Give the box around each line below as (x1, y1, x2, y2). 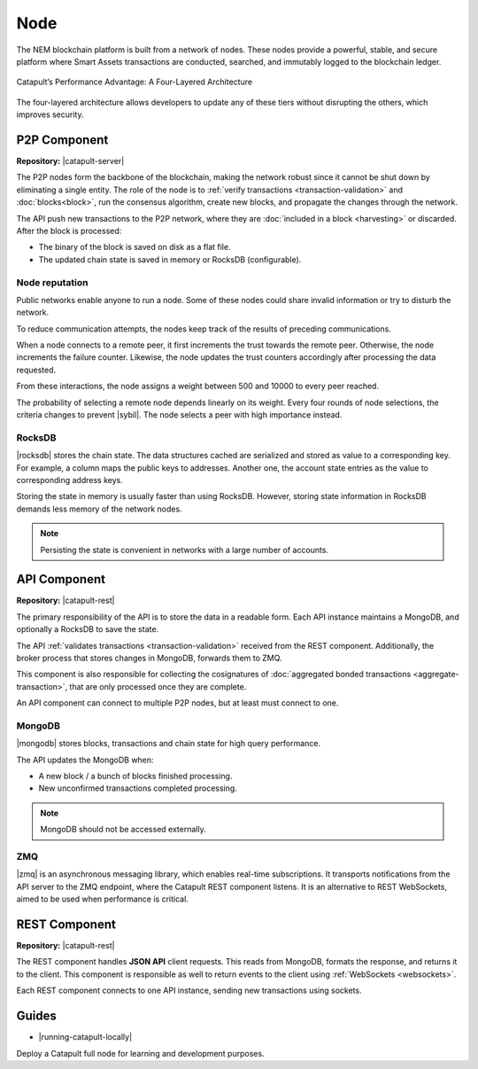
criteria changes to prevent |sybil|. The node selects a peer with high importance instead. (16, 410, 343, 420)
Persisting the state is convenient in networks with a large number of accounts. (40, 544, 329, 555)
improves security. (16, 109, 84, 120)
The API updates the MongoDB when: (16, 754, 154, 765)
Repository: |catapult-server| (16, 156, 125, 167)
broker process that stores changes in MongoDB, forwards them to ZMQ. (16, 652, 282, 663)
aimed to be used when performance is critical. (16, 893, 189, 904)
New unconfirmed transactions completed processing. (38, 783, 238, 793)
